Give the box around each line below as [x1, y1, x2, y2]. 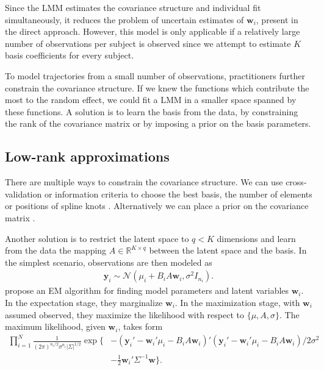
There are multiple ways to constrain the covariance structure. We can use [5, 176, 283, 188]
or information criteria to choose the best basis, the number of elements [44, 187, 312, 200]
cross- [286, 176, 307, 188]
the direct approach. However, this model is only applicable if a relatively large [5, 25, 300, 38]
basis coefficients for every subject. [5, 49, 134, 62]
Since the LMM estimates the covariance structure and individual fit [5, 1, 261, 13]
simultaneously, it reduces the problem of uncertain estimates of [5, 13, 244, 26]
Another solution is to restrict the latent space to [5, 232, 189, 244]
